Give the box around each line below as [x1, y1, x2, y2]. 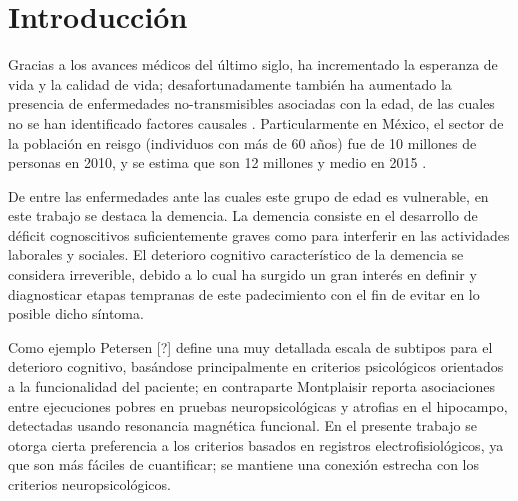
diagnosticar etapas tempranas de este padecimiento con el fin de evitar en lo [8, 283, 480, 304]
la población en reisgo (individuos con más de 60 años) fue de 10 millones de [8, 132, 477, 153]
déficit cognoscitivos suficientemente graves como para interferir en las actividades [8, 224, 510, 245]
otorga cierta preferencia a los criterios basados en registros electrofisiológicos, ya [8, 434, 504, 455]
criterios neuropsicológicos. [8, 474, 171, 494]
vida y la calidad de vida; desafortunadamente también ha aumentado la [8, 73, 452, 94]
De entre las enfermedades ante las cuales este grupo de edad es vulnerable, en [8, 185, 489, 206]
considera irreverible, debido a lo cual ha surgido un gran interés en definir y [8, 264, 477, 285]
